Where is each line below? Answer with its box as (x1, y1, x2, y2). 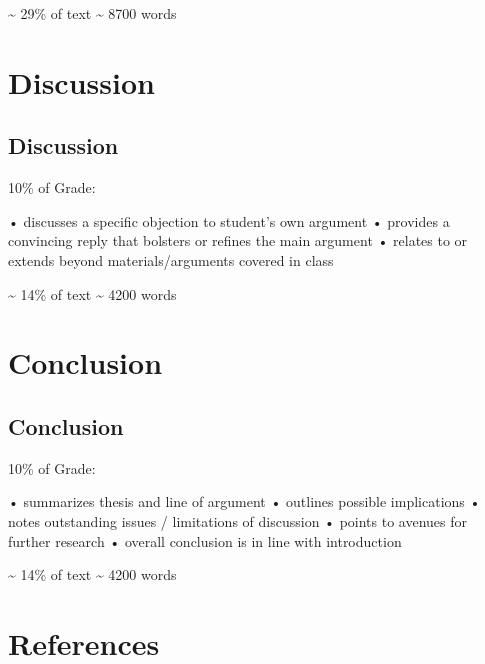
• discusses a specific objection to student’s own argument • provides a (8, 210, 450, 231)
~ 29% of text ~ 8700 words (8, 3, 177, 23)
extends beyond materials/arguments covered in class (8, 249, 334, 270)
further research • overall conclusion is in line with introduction (8, 530, 402, 551)
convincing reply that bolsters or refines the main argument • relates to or (8, 230, 468, 251)
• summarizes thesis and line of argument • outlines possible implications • (8, 491, 481, 512)
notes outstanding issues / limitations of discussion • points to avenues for (8, 510, 467, 531)
